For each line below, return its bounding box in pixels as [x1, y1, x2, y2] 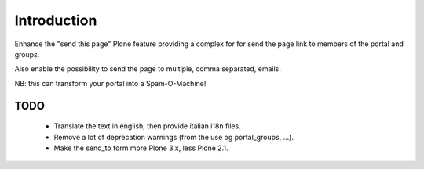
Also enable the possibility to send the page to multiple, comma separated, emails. [14, 64, 282, 74]
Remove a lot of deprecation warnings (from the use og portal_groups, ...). [53, 132, 294, 142]
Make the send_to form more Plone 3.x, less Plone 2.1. [53, 143, 228, 153]
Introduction [14, 12, 97, 29]
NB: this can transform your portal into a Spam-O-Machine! [14, 78, 207, 88]
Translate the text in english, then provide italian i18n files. [53, 121, 241, 131]
